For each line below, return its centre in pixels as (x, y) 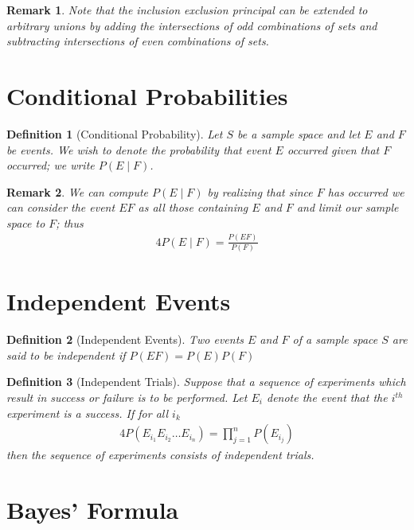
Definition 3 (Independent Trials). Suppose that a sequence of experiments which (206, 382)
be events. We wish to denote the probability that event (139, 149)
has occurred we (366, 191)
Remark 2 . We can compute (78, 191)
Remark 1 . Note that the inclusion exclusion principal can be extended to (187, 10)
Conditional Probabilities (147, 95)
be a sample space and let (299, 133)
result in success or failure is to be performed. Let (127, 397)
